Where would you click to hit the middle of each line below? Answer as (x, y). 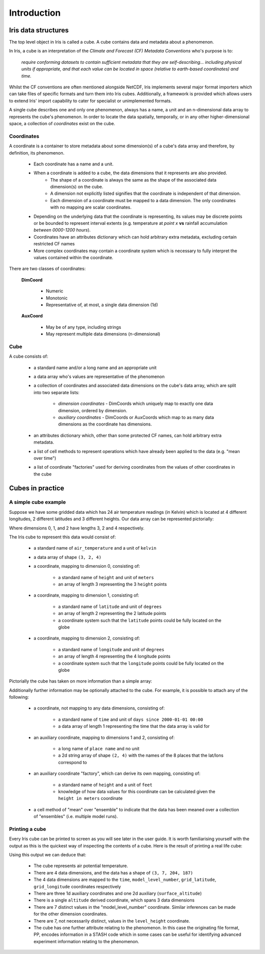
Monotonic (57, 298)
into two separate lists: (56, 392)
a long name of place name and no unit (99, 749)
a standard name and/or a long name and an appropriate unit (95, 368)
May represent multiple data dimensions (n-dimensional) (103, 334)
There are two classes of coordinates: (47, 269)
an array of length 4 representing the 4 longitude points (114, 656)
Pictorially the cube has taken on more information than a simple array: (80, 681)
